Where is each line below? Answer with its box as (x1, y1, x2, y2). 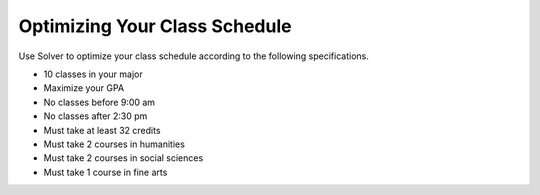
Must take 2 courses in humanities (43, 138, 185, 150)
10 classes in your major (43, 68, 144, 80)
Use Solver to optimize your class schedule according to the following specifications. (18, 50, 369, 62)
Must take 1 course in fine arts (43, 166, 168, 178)
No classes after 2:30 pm (43, 110, 148, 122)
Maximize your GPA (43, 82, 125, 94)
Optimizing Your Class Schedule (18, 15, 292, 37)
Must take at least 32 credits (43, 124, 161, 136)
